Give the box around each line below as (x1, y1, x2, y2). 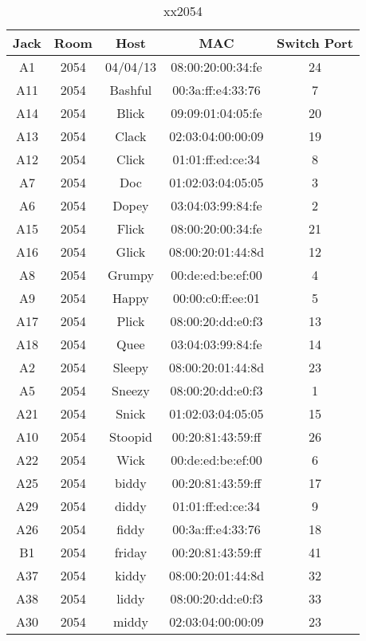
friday (114, 543, 148, 561)
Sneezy (112, 381, 150, 399)
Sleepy (112, 358, 149, 376)
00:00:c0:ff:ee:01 (173, 289, 260, 307)
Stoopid (108, 427, 152, 446)
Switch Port (277, 33, 353, 52)
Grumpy (107, 265, 154, 284)
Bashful (109, 81, 152, 99)
